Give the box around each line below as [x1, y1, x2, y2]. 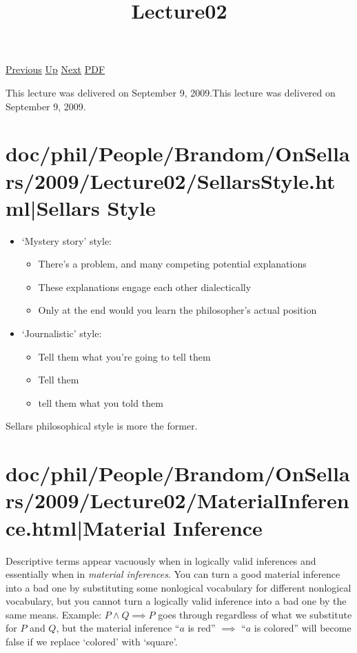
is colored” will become [254, 621, 351, 635]
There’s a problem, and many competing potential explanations [38, 257, 307, 271]
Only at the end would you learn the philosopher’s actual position [38, 303, 317, 317]
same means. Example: [6, 607, 102, 621]
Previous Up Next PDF [6, 62, 105, 77]
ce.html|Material [6, 513, 166, 541]
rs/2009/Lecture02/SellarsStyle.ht [6, 166, 336, 194]
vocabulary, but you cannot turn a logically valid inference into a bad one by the [6, 594, 347, 608]
